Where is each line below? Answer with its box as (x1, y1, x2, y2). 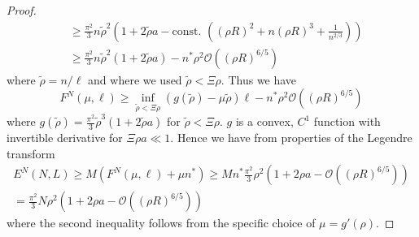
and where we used (88, 71, 182, 88)
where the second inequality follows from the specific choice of (7, 214, 316, 231)
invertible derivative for (7, 129, 123, 146)
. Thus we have (220, 71, 297, 88)
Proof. (7, 2, 37, 18)
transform (7, 144, 55, 162)
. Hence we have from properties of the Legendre (170, 129, 412, 146)
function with (313, 113, 381, 130)
